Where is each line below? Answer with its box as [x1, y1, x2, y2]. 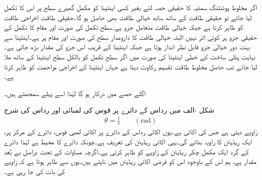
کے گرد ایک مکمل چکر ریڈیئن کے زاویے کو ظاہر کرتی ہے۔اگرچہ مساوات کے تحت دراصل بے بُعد [4, 146, 249, 156]
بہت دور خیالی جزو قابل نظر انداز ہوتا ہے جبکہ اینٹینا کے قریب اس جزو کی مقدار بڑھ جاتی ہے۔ [4, 41, 250, 52]
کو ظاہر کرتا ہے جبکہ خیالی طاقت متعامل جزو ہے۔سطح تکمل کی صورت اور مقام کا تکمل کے [4, 22, 243, 32]
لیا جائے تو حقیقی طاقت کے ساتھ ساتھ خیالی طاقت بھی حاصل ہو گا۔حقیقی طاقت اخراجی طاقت [4, 12, 252, 22]
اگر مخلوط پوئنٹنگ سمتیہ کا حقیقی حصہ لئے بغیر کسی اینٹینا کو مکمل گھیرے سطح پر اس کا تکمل [4, 2, 257, 12]
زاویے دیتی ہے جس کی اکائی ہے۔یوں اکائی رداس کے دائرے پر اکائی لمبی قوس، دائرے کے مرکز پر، [4, 126, 257, 137]
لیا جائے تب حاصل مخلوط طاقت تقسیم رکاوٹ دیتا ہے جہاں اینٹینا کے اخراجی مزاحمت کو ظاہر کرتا [4, 61, 257, 71]
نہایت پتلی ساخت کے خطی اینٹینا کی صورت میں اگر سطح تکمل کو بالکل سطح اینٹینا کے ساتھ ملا [4, 51, 255, 61]
